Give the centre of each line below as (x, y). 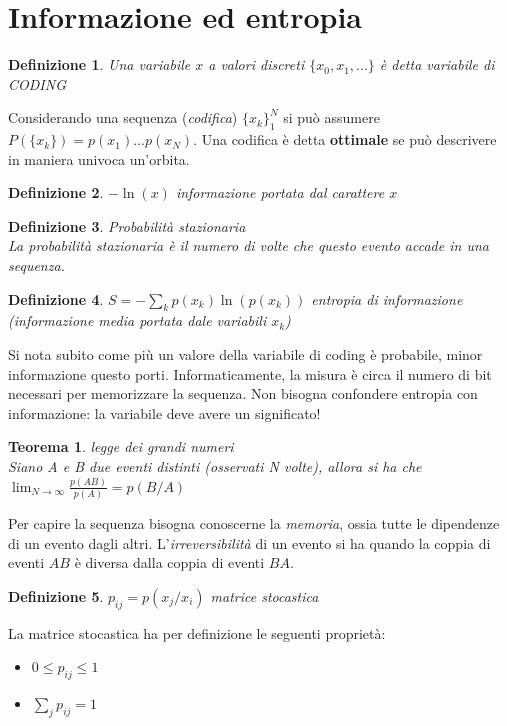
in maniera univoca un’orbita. (99, 158)
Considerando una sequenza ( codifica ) (123, 117)
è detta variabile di (437, 64)
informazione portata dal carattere (280, 192)
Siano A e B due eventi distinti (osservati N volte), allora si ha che (215, 466)
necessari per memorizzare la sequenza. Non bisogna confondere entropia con (243, 393)
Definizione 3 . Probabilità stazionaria (127, 225)
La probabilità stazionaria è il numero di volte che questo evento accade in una (248, 245)
